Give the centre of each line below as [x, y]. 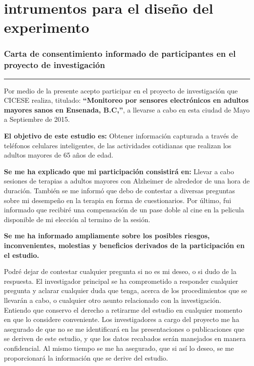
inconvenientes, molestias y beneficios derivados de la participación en [124, 245]
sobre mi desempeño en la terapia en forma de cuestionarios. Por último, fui [118, 200]
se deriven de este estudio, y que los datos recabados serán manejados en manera [125, 338]
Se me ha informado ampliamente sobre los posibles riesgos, [107, 236]
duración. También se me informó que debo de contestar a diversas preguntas [120, 191]
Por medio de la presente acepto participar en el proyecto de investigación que [121, 90]
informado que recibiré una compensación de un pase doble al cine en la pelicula [124, 210]
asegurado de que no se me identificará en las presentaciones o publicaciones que [124, 329]
